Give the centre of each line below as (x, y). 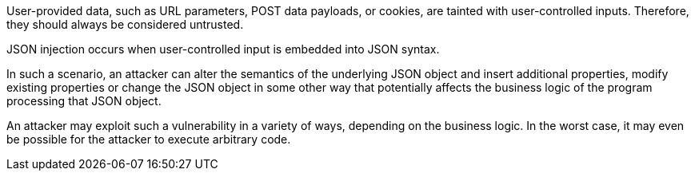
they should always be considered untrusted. (125, 24)
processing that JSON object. (84, 101)
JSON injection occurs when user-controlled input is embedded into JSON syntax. (223, 49)
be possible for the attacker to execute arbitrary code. (149, 139)
